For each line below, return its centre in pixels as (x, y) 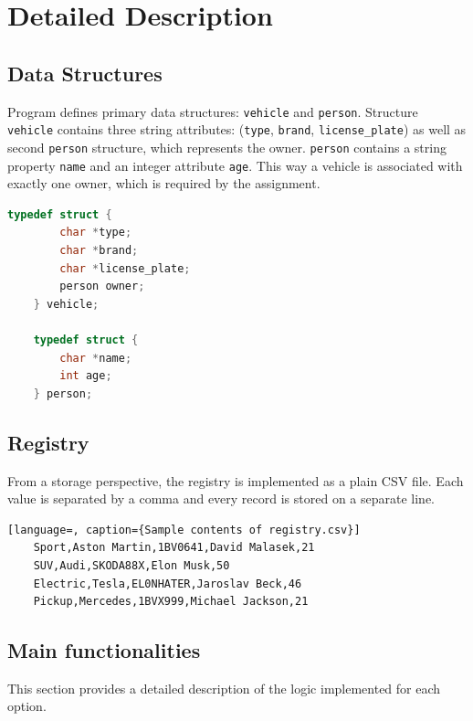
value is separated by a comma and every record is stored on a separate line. (221, 498)
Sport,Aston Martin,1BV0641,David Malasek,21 (174, 548)
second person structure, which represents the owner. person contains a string (227, 147)
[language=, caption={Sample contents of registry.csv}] (184, 530)
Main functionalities (104, 650)
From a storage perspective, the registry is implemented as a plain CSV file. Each (236, 480)
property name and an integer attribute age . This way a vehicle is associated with (235, 165)
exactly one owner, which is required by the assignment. (164, 183)
